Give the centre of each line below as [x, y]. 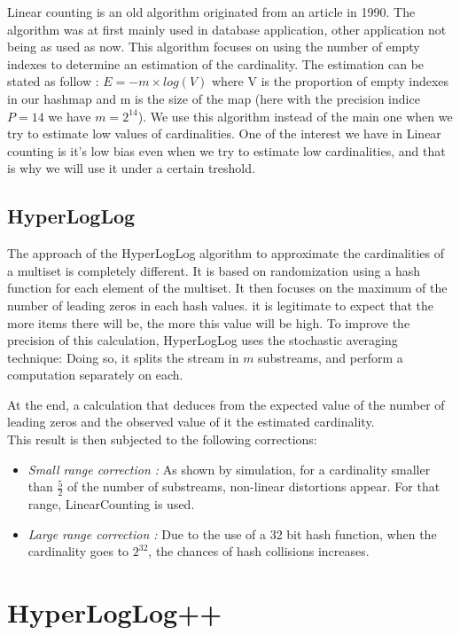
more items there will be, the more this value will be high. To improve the [209, 322]
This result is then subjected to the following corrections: [162, 439]
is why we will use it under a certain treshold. [131, 168]
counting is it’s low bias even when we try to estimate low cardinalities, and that [226, 150]
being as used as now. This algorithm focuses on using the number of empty [214, 47]
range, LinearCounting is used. [111, 504]
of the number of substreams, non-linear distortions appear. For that [254, 486]
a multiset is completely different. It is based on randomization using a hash [214, 270]
